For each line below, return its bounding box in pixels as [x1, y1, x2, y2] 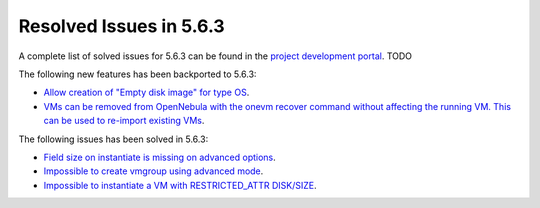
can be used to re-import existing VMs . [43, 115, 205, 127]
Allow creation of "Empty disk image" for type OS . [43, 86, 250, 99]
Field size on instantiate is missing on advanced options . [43, 151, 277, 163]
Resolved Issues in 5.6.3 [18, 15, 225, 37]
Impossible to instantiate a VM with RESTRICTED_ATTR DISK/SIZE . [43, 179, 317, 191]
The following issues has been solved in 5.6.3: [18, 133, 209, 145]
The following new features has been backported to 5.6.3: [18, 68, 257, 80]
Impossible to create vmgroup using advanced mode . [43, 165, 264, 177]
